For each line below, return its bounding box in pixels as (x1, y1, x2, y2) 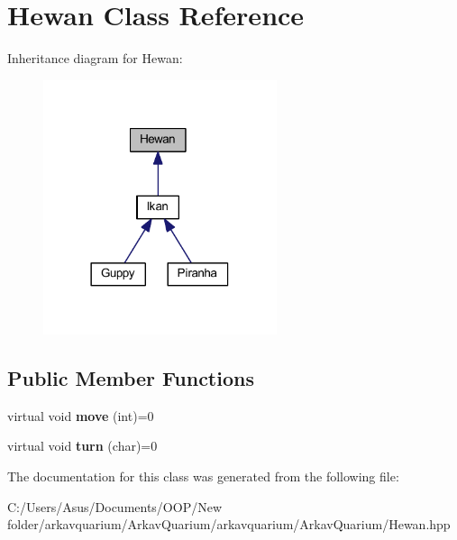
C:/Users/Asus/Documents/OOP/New (7, 497, 223, 516)
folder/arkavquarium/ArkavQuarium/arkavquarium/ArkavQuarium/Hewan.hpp (7, 515, 451, 534)
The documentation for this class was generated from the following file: (7, 466, 399, 485)
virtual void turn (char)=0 (7, 436, 158, 455)
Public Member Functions (7, 363, 254, 391)
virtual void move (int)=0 (7, 406, 154, 425)
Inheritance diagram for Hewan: (7, 49, 183, 68)
